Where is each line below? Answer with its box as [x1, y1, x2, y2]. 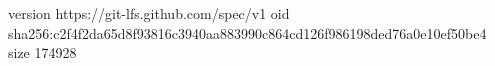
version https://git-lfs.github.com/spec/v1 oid [8, 3, 290, 23]
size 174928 [8, 42, 77, 63]
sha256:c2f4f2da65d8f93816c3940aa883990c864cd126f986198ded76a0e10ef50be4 [8, 22, 487, 43]
